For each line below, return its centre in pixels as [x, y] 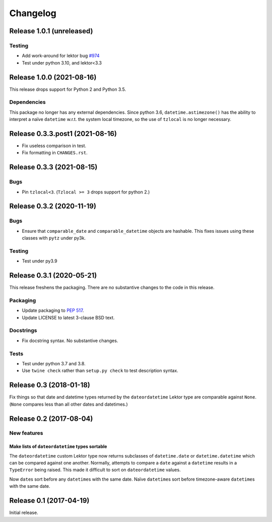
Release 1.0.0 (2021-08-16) [53, 77]
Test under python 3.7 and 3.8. [54, 364]
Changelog [33, 13]
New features [26, 433]
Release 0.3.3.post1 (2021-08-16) [63, 134]
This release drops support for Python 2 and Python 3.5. [67, 89]
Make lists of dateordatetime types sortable [58, 446]
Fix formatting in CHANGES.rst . [55, 153]
